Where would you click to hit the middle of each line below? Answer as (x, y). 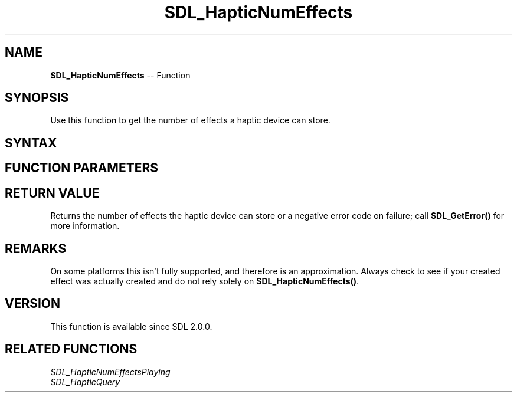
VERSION (33, 304)
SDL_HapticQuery (85, 382)
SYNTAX (31, 143)
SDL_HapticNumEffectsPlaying (110, 372)
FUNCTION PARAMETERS (81, 168)
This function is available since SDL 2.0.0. (131, 326)
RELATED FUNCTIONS (71, 349)
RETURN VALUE (52, 193)
